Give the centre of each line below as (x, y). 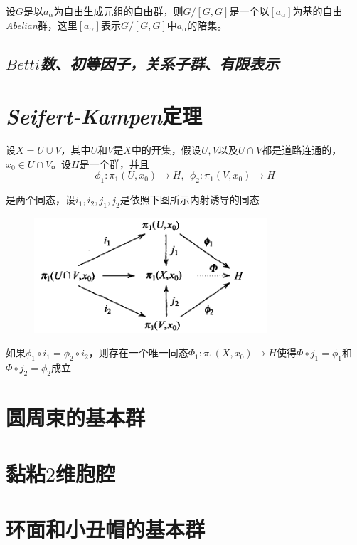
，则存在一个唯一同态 (138, 353)
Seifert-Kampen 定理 (104, 116)
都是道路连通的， (302, 150)
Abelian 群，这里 (42, 25)
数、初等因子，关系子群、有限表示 (160, 63)
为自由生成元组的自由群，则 (118, 11)
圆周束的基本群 (76, 417)
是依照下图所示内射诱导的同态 (190, 200)
